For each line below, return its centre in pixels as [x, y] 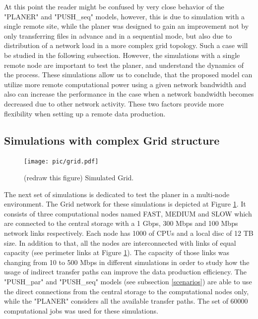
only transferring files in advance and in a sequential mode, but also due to [118, 35]
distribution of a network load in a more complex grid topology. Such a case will [126, 45]
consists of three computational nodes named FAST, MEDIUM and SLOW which [128, 213]
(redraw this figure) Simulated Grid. [79, 177]
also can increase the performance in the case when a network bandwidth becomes [129, 94]
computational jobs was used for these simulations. [81, 310]
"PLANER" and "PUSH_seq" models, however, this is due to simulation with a [125, 16]
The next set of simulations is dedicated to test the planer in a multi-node [117, 194]
